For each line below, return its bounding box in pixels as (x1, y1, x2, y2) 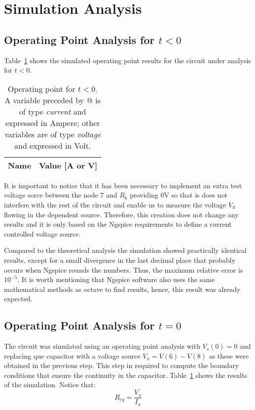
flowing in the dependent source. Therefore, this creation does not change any (4, 209, 239, 219)
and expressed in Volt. (14, 139, 91, 151)
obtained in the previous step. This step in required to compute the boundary (4, 360, 239, 370)
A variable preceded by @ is (4, 94, 101, 106)
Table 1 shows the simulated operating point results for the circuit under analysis (4, 55, 251, 65)
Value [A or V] (39, 159, 98, 171)
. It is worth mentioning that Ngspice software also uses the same (17, 274, 215, 285)
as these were (209, 350, 249, 361)
